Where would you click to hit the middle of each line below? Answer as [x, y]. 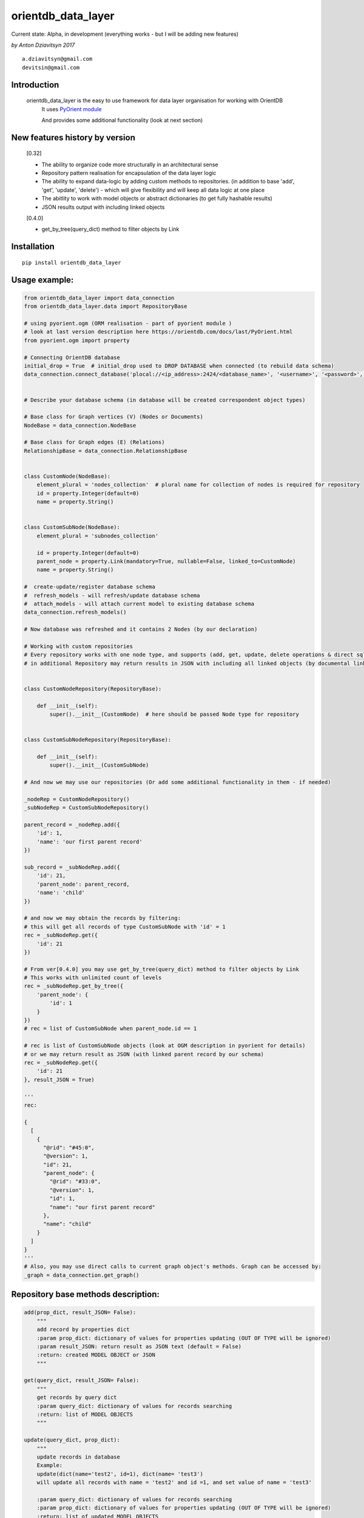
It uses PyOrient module [72, 109]
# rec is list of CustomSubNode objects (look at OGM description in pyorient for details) [165, 1046]
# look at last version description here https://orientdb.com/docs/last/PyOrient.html [158, 332]
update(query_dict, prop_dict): [72, 1440]
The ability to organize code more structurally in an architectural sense [130, 165]
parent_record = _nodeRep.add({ [72, 825]
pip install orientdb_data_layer [72, 262]
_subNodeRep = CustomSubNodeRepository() [86, 808]
